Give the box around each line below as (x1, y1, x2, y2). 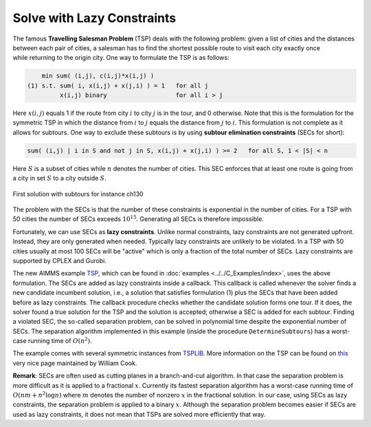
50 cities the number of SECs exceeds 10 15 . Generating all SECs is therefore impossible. (12, 214, 265, 223)
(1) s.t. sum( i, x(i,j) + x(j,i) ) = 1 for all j (27, 81, 209, 90)
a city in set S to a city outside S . (12, 174, 106, 183)
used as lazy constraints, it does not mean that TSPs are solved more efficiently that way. (12, 410, 266, 418)
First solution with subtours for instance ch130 (12, 189, 144, 198)
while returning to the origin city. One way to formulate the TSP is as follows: (12, 54, 229, 62)
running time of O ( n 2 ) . (27, 336, 92, 345)
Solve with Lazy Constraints (12, 10, 177, 25)
